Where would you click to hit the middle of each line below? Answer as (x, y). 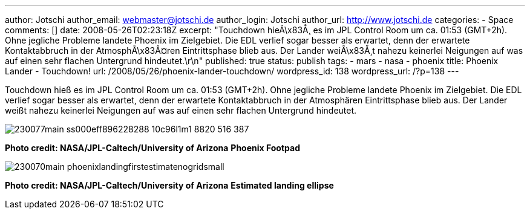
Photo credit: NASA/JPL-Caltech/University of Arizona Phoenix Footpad (152, 148)
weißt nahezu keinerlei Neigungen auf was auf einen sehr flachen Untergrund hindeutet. (181, 110)
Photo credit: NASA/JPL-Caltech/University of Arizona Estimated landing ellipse (169, 185)
